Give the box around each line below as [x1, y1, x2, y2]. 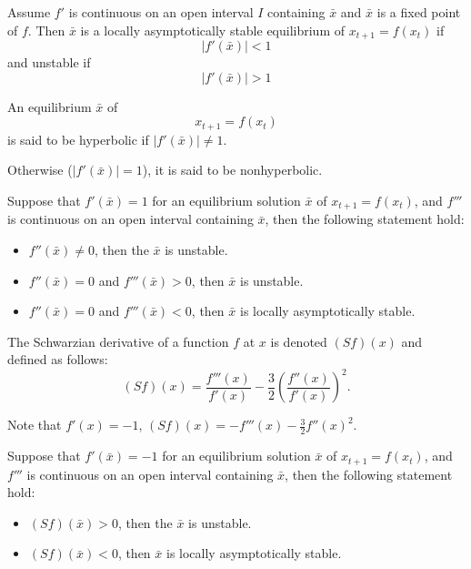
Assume [7, 3, 51, 21]
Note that [7, 415, 62, 434]
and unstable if [7, 53, 91, 72]
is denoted [270, 331, 327, 351]
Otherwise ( [7, 160, 73, 179]
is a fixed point [376, 3, 461, 21]
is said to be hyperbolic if [7, 129, 149, 148]
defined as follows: [7, 350, 108, 369]
